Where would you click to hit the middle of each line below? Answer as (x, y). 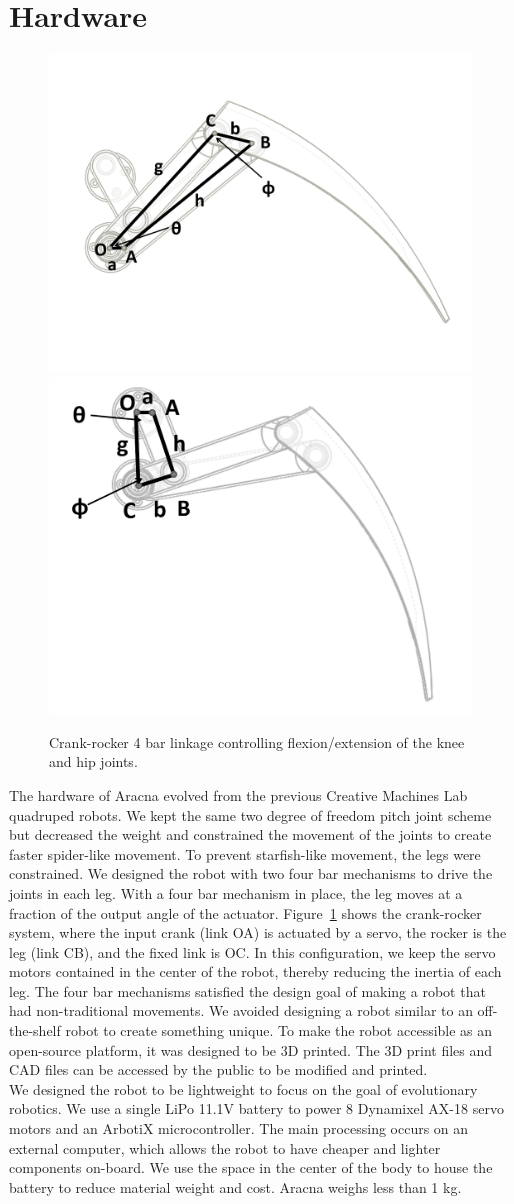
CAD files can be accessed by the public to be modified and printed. (218, 1069)
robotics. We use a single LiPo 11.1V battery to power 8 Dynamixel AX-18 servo (256, 1108)
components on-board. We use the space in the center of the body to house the (251, 1167)
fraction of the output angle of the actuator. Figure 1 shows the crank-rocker (245, 912)
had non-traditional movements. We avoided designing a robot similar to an (241, 1010)
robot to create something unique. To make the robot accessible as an (279, 1030)
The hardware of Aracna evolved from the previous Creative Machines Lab (238, 794)
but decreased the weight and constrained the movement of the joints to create (250, 834)
